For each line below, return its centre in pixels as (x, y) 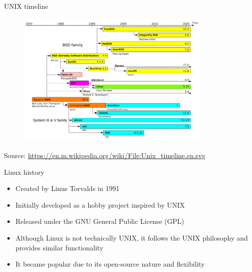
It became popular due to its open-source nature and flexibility (110, 264)
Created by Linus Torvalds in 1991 (67, 188)
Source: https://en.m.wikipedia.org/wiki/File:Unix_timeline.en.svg (105, 155)
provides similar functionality (59, 247)
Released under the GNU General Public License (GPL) (100, 221)
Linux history (24, 172)
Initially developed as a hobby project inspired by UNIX (100, 204)
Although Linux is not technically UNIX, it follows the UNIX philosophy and (132, 237)
